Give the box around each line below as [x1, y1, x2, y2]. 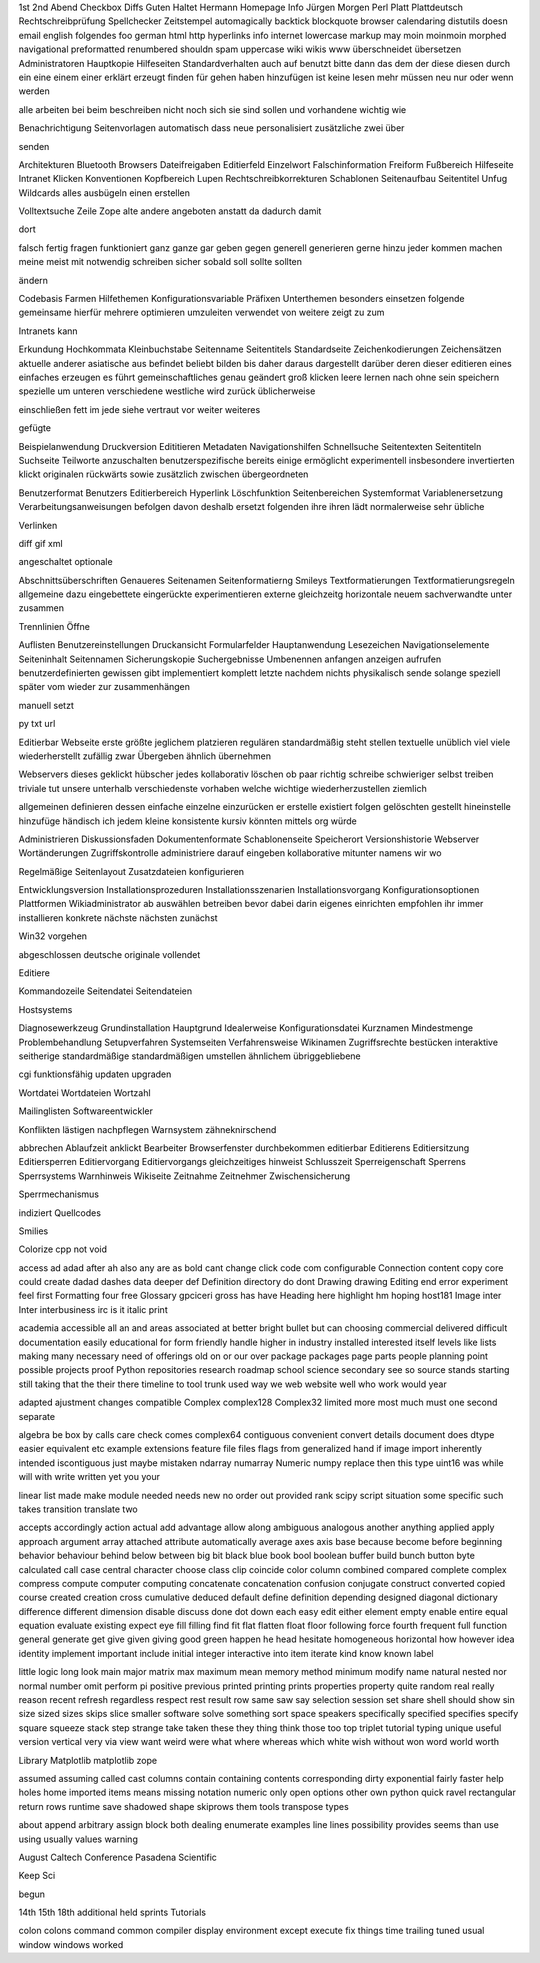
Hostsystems [18, 1003, 73, 1015]
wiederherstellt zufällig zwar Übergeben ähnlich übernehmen [18, 750, 272, 762]
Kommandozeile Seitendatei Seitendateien [18, 985, 193, 997]
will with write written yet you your [18, 1471, 160, 1483]
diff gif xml [18, 537, 64, 549]
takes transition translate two [18, 1503, 139, 1515]
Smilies [18, 1225, 49, 1237]
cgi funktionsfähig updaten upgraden [18, 1068, 172, 1080]
